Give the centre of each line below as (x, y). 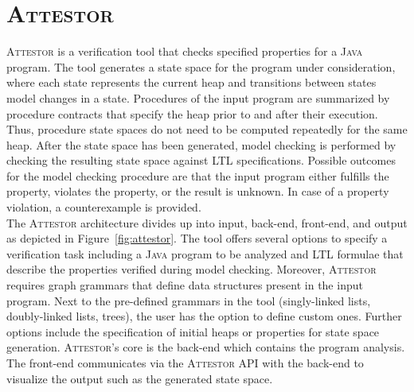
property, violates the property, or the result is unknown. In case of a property (198, 191)
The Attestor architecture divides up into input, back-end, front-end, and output (207, 222)
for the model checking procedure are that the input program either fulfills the (198, 175)
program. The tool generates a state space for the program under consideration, (201, 66)
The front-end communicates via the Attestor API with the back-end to (185, 363)
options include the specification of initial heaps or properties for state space (193, 331)
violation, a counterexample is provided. (104, 207)
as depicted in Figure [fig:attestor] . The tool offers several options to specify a (197, 238)
